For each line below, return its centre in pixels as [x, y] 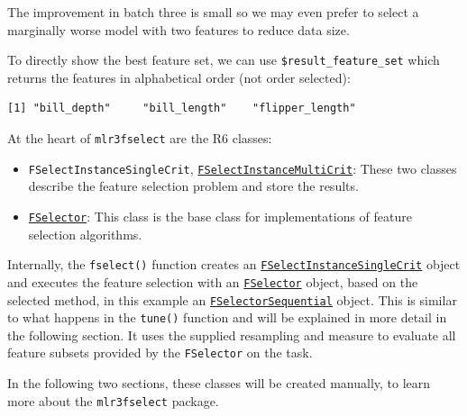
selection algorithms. [85, 234]
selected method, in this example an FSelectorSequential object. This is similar [232, 299]
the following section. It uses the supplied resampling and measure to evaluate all [232, 335]
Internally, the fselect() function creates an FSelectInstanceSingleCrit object [234, 264]
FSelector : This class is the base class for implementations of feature [220, 216]
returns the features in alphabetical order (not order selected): [179, 77]
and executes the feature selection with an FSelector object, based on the [213, 281]
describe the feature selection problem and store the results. [193, 186]
